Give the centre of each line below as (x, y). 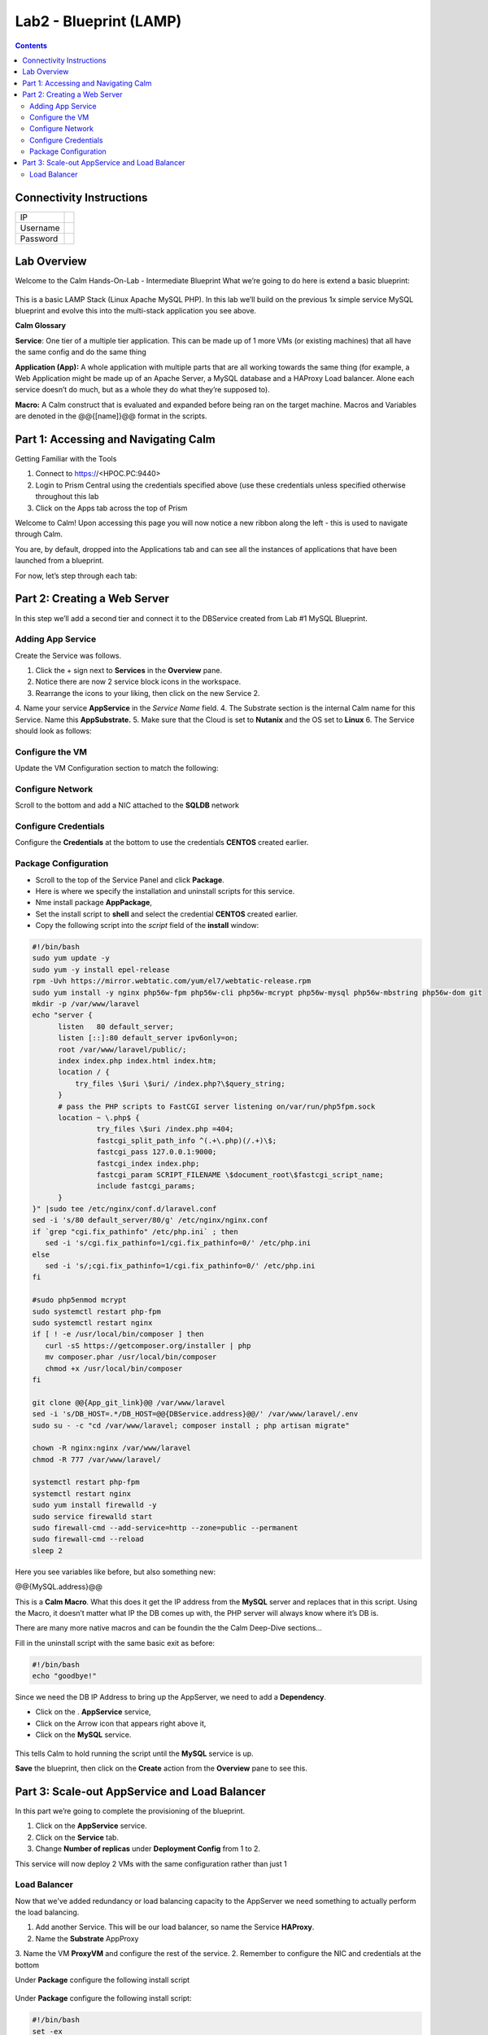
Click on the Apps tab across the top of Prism (111, 508)
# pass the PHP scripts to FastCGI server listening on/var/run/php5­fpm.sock (217, 1106)
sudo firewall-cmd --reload (88, 1539)
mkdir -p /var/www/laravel (86, 1004)
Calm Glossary (41, 326)
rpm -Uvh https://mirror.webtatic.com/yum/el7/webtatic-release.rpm (172, 981)
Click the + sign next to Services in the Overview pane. (129, 671)
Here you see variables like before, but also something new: (115, 1572)
